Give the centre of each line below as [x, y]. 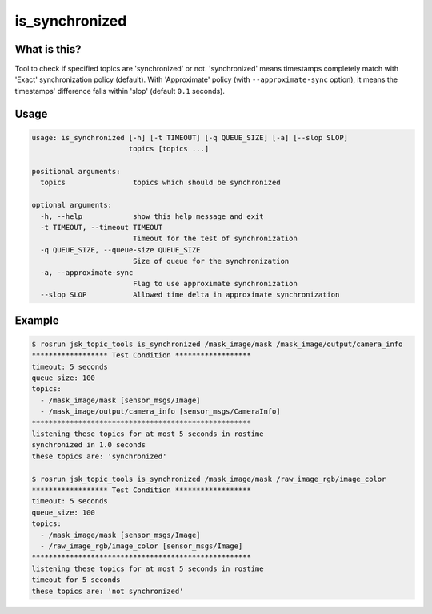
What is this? [48, 49]
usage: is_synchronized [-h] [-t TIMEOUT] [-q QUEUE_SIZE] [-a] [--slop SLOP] [190, 137]
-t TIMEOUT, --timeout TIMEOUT [102, 227]
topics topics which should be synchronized [160, 183]
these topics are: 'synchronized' [99, 456]
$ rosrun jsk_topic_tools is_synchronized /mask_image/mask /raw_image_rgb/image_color [209, 479]
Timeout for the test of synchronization [215, 239]
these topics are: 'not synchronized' [108, 591]
